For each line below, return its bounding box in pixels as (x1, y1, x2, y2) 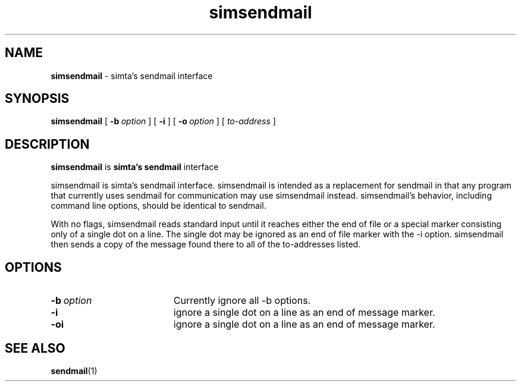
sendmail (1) (51, 365, 98, 376)
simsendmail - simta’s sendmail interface (51, 70, 213, 81)
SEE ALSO (5, 340, 65, 356)
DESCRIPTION (5, 136, 90, 152)
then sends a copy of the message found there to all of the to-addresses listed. (51, 239, 361, 250)
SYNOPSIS (5, 91, 70, 106)
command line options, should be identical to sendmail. (51, 200, 266, 211)
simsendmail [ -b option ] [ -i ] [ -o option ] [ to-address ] (51, 116, 276, 127)
